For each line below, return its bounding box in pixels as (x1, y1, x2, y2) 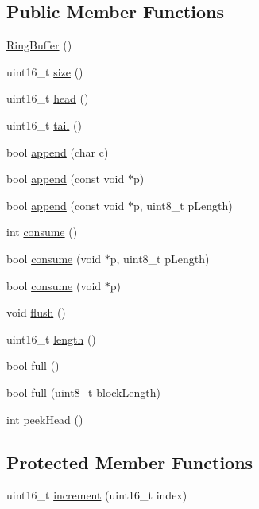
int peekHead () (6, 410, 83, 427)
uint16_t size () (6, 63, 83, 80)
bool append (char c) (6, 143, 109, 160)
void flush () (6, 304, 66, 321)
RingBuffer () (6, 37, 72, 53)
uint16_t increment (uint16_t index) (6, 487, 187, 503)
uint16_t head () (6, 90, 89, 107)
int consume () (6, 223, 78, 240)
